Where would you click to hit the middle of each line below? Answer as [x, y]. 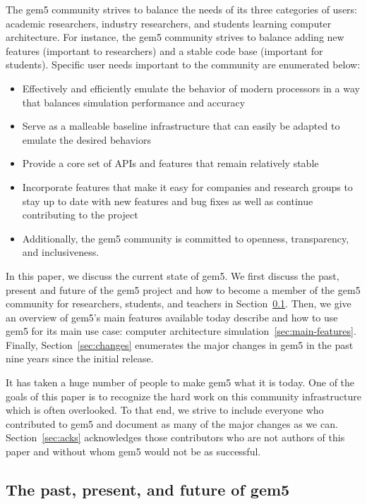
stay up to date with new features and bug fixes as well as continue [168, 201]
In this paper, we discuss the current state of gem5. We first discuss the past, [173, 275]
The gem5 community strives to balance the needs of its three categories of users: [181, 9]
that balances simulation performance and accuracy [134, 102]
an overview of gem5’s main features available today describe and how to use [172, 317]
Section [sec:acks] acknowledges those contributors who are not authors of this [175, 437]
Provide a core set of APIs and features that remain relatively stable [170, 163]
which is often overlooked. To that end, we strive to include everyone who [165, 410]
